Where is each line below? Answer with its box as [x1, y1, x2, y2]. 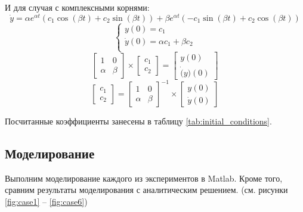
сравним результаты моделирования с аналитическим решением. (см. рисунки [5, 183, 288, 196]
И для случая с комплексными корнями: [5, 1, 150, 13]
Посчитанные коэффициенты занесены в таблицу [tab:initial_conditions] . [5, 115, 272, 127]
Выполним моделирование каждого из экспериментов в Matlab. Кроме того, [5, 172, 283, 184]
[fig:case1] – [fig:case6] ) [5, 195, 88, 208]
